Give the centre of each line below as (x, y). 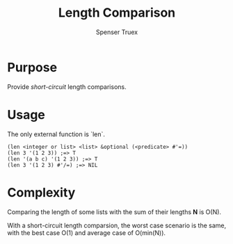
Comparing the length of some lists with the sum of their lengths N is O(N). (114, 212)
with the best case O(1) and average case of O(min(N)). (86, 233)
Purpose (32, 67)
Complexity (41, 192)
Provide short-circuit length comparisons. (67, 87)
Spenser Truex (117, 32)
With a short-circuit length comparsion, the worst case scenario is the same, (117, 225)
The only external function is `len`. (56, 134)
